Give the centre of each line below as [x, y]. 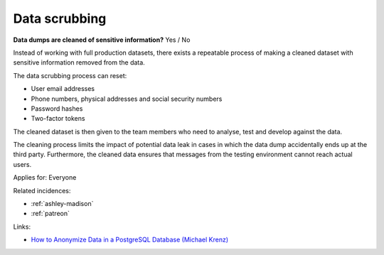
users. [22, 164]
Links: [22, 227]
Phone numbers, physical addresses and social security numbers [127, 99]
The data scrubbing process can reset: [70, 75]
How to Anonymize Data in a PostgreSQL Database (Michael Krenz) [130, 240]
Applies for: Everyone [45, 178]
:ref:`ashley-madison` [62, 204]
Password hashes [57, 108]
